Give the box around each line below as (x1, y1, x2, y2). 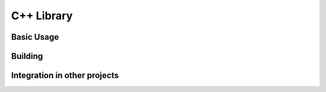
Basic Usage (11, 32, 59, 42)
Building (11, 51, 43, 61)
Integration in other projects (11, 70, 119, 81)
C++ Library (11, 9, 73, 22)
